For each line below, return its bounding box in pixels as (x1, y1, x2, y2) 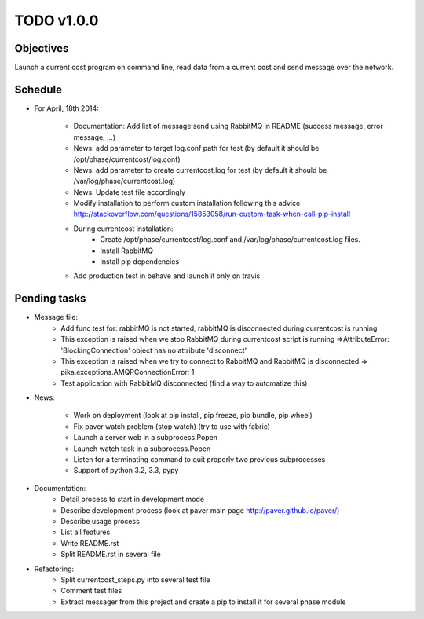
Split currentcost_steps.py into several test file (60, 574, 210, 584)
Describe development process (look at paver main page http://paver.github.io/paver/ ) (60, 505, 340, 515)
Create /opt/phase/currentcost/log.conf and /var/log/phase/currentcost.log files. (100, 235, 361, 244)
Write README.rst (60, 538, 119, 548)
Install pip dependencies (100, 257, 180, 266)
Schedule (14, 82, 63, 96)
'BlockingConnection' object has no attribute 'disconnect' (60, 346, 247, 355)
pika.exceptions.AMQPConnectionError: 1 (60, 368, 195, 377)
